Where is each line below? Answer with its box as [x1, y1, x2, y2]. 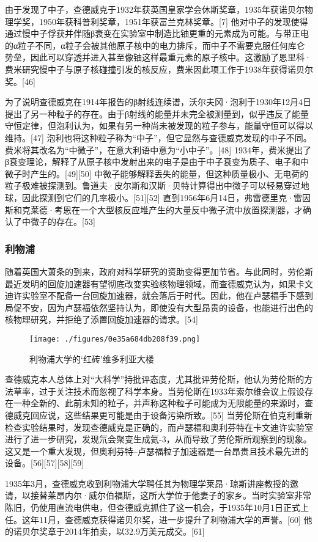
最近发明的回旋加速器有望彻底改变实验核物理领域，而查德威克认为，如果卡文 [5, 277, 313, 290]
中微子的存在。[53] [21, 215, 95, 228]
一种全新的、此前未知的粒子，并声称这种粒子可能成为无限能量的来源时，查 [13, 397, 313, 409]
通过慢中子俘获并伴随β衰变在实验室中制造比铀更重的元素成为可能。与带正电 [5, 27, 309, 40]
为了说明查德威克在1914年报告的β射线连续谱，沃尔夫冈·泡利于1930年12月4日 [5, 95, 312, 108]
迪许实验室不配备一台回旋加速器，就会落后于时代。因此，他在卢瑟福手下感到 [5, 289, 313, 302]
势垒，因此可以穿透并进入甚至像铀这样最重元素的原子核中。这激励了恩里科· [5, 51, 311, 64]
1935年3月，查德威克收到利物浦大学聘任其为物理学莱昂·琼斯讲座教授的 [5, 477, 290, 489]
